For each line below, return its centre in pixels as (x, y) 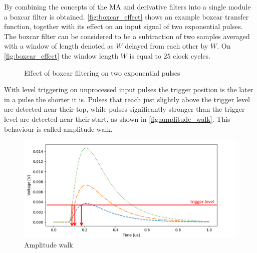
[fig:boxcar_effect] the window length (61, 55)
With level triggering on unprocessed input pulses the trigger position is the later (129, 89)
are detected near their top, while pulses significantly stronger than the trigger (124, 109)
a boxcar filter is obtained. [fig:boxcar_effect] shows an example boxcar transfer (126, 16)
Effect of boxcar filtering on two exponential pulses (102, 72)
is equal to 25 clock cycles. (170, 55)
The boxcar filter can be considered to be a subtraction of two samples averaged (127, 36)
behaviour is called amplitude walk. (58, 129)
